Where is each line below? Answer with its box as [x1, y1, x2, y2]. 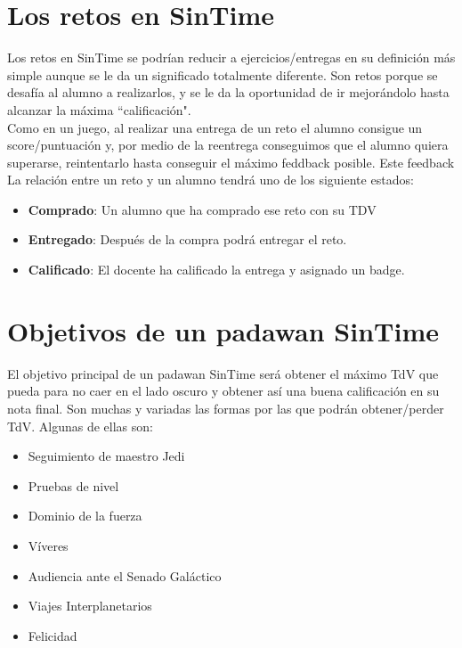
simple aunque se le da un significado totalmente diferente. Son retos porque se [7, 65, 438, 84]
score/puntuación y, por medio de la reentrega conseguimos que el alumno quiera [7, 135, 449, 154]
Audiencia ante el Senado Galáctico [28, 566, 222, 585]
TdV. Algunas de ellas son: [7, 416, 153, 435]
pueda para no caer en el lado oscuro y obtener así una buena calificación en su [7, 381, 440, 400]
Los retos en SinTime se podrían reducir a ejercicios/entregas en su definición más [7, 48, 456, 67]
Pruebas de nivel [28, 476, 119, 495]
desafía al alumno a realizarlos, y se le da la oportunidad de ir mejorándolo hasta [7, 83, 450, 102]
